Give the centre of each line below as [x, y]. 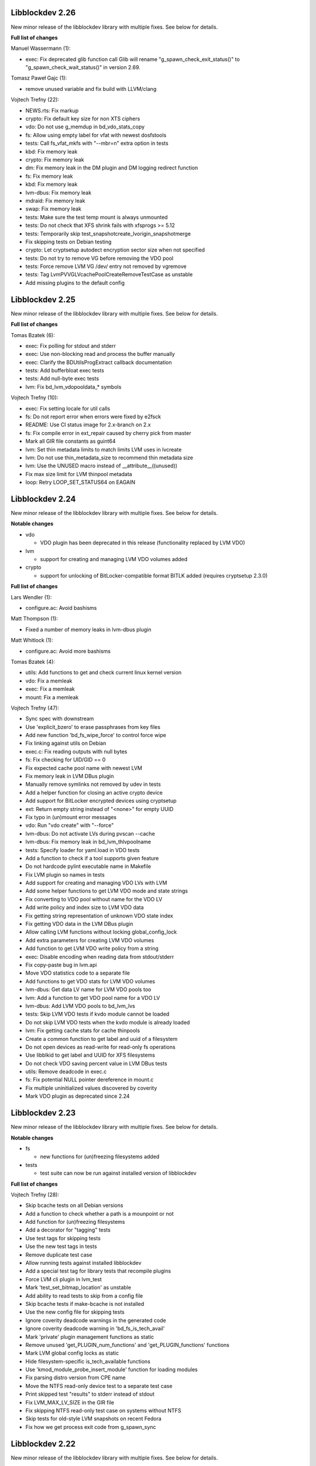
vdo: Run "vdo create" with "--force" [70, 825]
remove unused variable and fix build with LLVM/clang [91, 89]
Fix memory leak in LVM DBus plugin [70, 776]
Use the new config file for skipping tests [75, 1312]
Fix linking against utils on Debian [66, 743]
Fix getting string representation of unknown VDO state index [99, 915]
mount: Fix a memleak [52, 697]
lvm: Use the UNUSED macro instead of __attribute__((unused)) [102, 466]
